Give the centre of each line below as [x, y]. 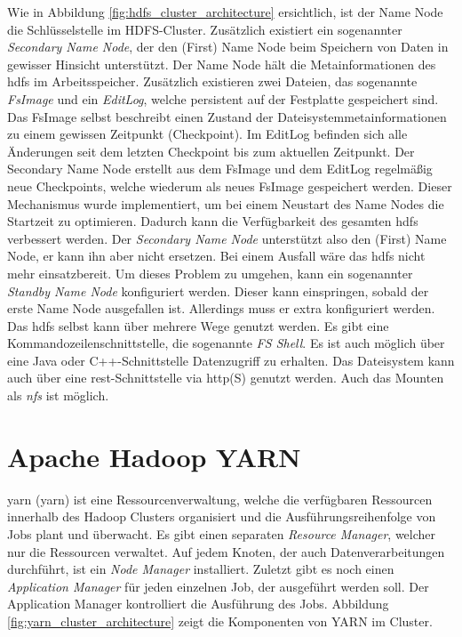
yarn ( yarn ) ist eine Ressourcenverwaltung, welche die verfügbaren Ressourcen [220, 499]
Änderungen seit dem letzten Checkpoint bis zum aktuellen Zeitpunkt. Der [211, 151]
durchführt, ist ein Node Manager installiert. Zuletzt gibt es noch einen [201, 569]
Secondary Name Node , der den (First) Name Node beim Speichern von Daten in [228, 47]
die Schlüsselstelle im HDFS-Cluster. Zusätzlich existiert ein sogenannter [205, 29]
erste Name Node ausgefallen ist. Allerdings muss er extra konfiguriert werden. [221, 308]
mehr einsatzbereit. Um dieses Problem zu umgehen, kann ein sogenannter [210, 273]
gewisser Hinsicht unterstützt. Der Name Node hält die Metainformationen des [222, 64]
